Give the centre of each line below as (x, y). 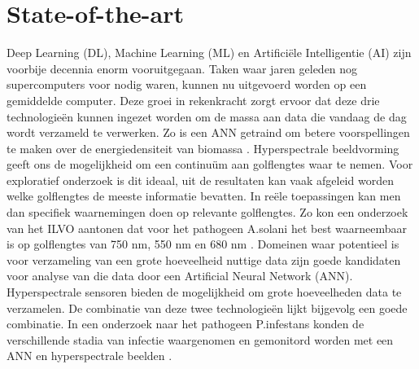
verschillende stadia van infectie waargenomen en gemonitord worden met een (200, 339)
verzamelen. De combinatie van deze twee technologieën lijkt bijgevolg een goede (207, 307)
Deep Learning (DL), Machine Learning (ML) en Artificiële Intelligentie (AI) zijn (209, 53)
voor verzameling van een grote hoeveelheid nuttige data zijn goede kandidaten (204, 259)
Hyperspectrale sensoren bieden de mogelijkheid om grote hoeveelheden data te (204, 292)
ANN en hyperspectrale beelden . (89, 356)
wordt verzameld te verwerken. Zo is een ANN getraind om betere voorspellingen (208, 132)
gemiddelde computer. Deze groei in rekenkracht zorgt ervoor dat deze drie (193, 100)
